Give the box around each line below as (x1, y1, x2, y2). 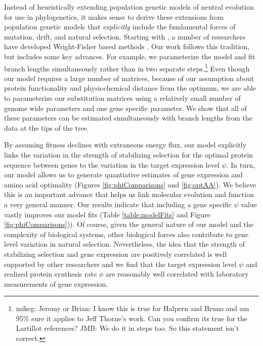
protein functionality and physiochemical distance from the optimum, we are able (4, 83, 256, 93)
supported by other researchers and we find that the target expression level (4, 258, 237, 269)
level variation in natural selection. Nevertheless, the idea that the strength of (4, 239, 245, 249)
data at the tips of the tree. (4, 122, 89, 133)
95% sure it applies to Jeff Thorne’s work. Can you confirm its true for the (16, 313, 248, 323)
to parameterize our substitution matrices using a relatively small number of (4, 93, 241, 103)
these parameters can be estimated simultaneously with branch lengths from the (4, 112, 252, 123)
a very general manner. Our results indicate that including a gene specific (4, 199, 232, 209)
